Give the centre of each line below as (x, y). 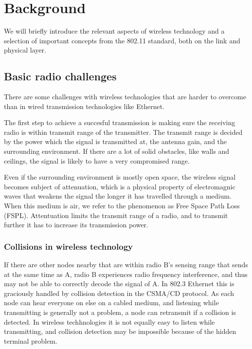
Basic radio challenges (60, 76)
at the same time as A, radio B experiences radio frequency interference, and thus (126, 274)
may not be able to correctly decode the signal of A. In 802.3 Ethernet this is (119, 284)
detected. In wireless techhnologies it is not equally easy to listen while (109, 321)
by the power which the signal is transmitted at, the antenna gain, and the (116, 141)
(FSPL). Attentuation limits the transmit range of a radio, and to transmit (116, 215)
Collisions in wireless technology (68, 246)
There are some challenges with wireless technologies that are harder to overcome (125, 97)
